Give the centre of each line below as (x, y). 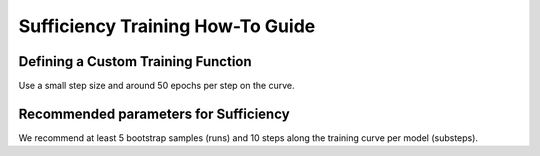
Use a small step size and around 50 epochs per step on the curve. (156, 86)
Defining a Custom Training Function (135, 61)
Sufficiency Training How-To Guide (167, 26)
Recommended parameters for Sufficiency (154, 113)
